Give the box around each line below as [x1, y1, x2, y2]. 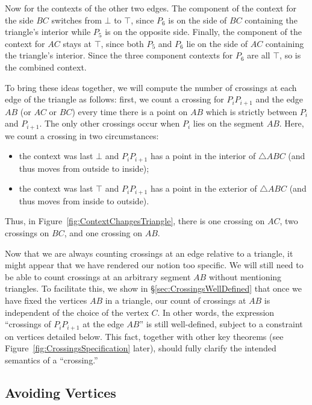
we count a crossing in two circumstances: [5, 129, 159, 142]
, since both [101, 37, 144, 49]
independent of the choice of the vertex [5, 306, 149, 318]
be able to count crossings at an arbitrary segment [5, 270, 191, 283]
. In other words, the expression [157, 306, 275, 318]
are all [247, 49, 270, 61]
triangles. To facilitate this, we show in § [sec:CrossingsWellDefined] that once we [5, 282, 302, 295]
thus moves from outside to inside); [19, 162, 149, 174]
